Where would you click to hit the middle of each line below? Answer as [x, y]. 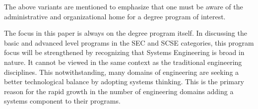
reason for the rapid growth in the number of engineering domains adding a [119, 91]
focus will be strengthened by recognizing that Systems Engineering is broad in [124, 52]
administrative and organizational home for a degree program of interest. [115, 16]
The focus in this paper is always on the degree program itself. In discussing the [126, 33]
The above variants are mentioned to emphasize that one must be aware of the [124, 6]
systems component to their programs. [62, 101]
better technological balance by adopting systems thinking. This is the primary [124, 82]
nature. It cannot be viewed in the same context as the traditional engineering [123, 62]
